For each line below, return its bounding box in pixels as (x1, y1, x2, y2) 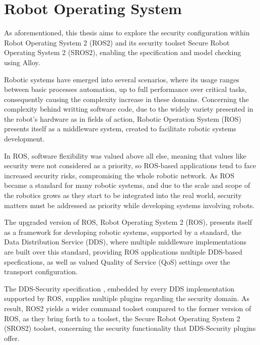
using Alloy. (4, 57, 40, 67)
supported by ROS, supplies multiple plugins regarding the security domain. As (4, 293, 249, 304)
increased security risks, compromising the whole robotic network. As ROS (4, 170, 235, 180)
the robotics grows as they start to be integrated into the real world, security (4, 190, 242, 201)
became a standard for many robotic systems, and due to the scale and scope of (4, 180, 250, 190)
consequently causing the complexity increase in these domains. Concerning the (4, 93, 249, 104)
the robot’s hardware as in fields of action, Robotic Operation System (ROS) (4, 113, 242, 124)
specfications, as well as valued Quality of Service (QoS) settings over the (4, 256, 230, 267)
